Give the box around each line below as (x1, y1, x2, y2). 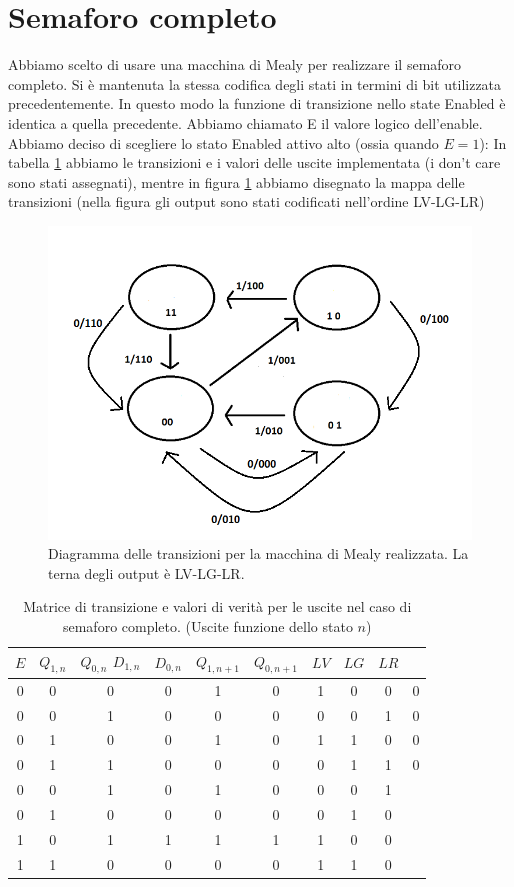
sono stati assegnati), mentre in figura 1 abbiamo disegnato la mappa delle (8, 171, 465, 192)
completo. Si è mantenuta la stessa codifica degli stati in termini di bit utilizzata (8, 73, 502, 94)
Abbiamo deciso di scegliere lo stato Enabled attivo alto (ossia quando (8, 132, 439, 153)
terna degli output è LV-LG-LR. (48, 562, 245, 583)
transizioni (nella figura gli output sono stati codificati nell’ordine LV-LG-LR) (8, 191, 485, 212)
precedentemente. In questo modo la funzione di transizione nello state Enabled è (8, 93, 506, 114)
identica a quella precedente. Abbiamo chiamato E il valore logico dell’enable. (8, 112, 483, 133)
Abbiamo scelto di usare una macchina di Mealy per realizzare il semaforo (8, 54, 462, 75)
